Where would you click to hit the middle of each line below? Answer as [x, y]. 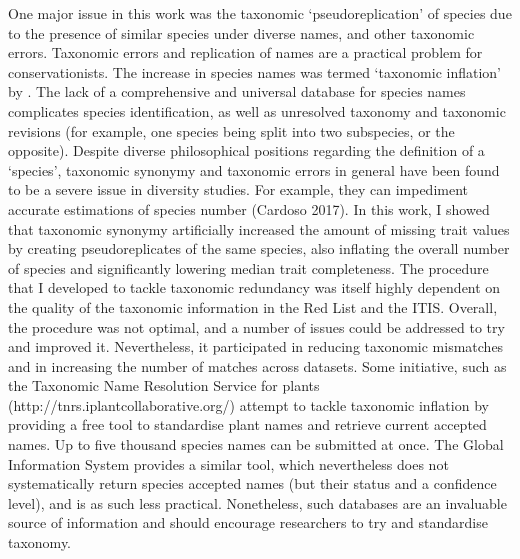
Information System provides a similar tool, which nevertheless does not [228, 463]
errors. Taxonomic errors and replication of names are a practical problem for [245, 52]
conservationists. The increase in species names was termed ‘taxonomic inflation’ [255, 71]
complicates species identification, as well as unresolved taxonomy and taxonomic [257, 110]
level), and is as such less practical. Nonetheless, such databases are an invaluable [257, 502]
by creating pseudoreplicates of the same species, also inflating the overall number [259, 248]
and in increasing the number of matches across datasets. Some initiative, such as [257, 365]
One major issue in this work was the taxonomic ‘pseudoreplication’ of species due [260, 13]
